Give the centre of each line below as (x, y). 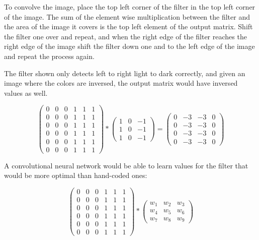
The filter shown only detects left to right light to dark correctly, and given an (125, 73)
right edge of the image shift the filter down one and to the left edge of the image (129, 46)
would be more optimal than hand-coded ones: (76, 175)
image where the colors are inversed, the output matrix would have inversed (121, 83)
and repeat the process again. (49, 56)
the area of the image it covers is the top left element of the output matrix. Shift (128, 26)
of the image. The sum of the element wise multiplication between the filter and (127, 16)
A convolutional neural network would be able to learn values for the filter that (126, 165)
